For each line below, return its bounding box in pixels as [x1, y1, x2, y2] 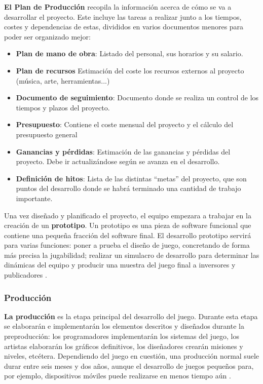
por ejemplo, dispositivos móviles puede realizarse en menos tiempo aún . [4, 370, 231, 381]
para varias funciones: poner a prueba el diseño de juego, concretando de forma [4, 240, 250, 250]
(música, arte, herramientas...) [16, 75, 110, 86]
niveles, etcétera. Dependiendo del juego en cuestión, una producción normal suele [4, 351, 259, 361]
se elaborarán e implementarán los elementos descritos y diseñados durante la [4, 321, 244, 331]
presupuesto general [16, 129, 78, 139]
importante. [16, 193, 53, 203]
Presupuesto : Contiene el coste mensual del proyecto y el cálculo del [16, 119, 234, 130]
